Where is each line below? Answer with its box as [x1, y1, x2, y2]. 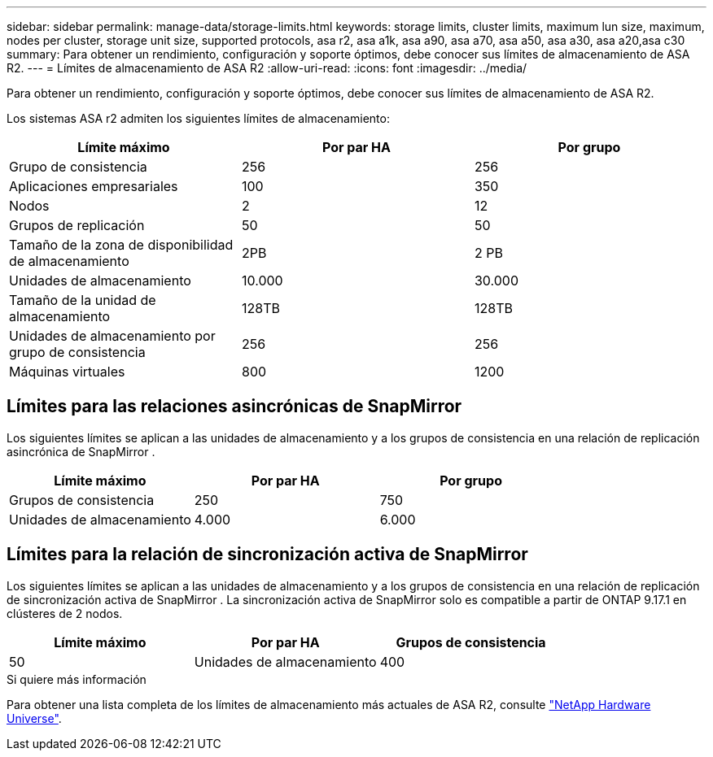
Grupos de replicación [9, 217, 145, 233]
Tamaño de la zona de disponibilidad [9, 237, 234, 253]
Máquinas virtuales [9, 363, 125, 380]
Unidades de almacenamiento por [9, 328, 216, 344]
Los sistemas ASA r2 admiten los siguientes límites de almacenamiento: [7, 111, 390, 125]
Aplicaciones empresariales [9, 178, 178, 194]
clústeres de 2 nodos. [7, 606, 123, 620]
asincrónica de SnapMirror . [7, 444, 155, 459]
